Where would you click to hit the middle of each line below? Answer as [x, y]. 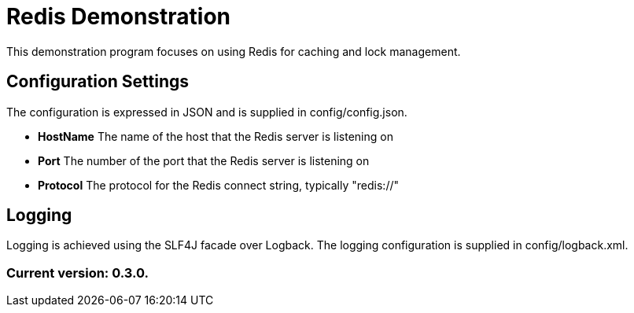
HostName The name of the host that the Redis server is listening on [216, 136]
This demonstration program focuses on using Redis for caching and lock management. [234, 51]
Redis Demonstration [118, 17]
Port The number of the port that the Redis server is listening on [204, 160]
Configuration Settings [98, 82]
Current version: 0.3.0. [78, 272]
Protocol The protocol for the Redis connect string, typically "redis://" [218, 185]
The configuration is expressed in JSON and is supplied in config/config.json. [207, 112]
